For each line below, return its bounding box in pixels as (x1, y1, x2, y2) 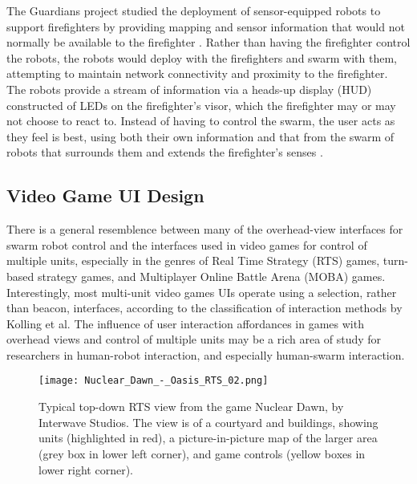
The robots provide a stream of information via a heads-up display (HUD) (6, 80, 372, 97)
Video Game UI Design (6, 183, 204, 208)
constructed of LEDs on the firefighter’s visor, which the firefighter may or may (6, 96, 396, 113)
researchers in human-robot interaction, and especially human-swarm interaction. (6, 346, 405, 363)
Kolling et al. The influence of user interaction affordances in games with (6, 315, 364, 331)
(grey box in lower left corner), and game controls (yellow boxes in (38, 445, 366, 462)
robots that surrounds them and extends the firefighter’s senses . (6, 144, 323, 161)
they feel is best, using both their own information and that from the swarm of (6, 128, 395, 144)
